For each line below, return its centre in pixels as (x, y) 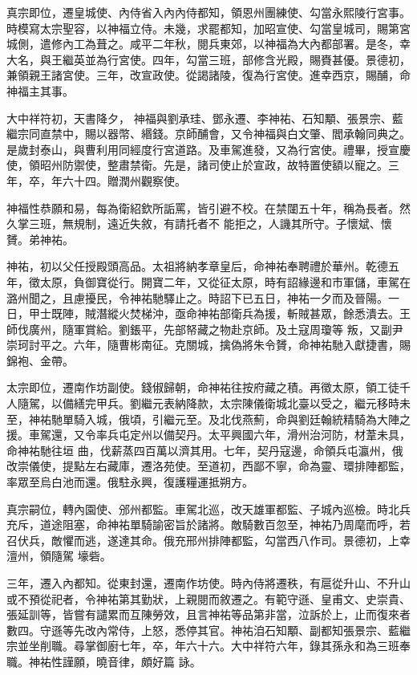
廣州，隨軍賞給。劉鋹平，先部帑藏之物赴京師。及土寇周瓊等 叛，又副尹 (216, 329)
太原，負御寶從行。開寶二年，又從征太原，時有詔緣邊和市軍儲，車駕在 (225, 281)
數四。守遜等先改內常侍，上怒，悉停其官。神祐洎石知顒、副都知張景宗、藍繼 (208, 630)
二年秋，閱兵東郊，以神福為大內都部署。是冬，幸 (281, 44)
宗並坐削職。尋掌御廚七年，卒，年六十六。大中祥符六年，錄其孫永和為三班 (203, 646)
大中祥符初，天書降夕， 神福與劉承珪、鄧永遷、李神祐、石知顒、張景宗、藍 (205, 118)
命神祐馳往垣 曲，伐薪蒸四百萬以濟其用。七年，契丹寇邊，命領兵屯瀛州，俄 (205, 450)
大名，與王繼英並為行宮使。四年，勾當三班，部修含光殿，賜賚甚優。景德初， (208, 59)
